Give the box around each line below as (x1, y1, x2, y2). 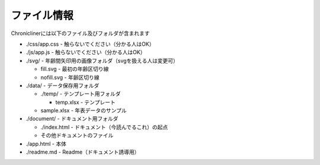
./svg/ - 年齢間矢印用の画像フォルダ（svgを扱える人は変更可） (25, 57, 179, 64)
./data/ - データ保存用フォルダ (25, 82, 100, 89)
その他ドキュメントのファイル (40, 132, 114, 139)
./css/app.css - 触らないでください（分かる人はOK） (25, 40, 155, 47)
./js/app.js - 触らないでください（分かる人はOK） (25, 49, 146, 56)
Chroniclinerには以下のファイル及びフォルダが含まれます (11, 30, 151, 37)
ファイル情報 (11, 9, 74, 22)
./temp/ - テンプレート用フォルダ (40, 90, 121, 97)
